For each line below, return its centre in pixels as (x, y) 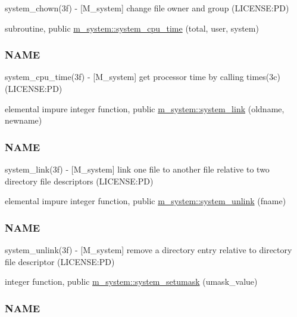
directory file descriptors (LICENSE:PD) (79, 181)
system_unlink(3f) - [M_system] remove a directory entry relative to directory (148, 250)
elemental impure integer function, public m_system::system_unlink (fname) (146, 201)
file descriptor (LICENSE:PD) (60, 261)
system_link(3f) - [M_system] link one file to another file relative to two (137, 169)
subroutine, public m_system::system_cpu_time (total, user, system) (132, 28)
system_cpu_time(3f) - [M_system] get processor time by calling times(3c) (143, 77)
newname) (24, 120)
